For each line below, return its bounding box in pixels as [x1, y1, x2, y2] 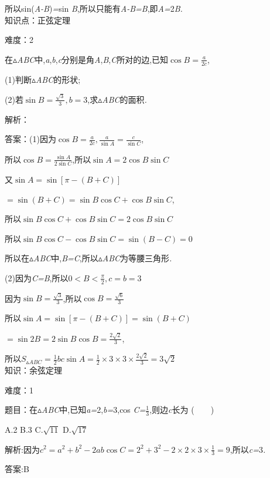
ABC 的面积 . [102, 93, 147, 105]
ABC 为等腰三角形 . [102, 252, 172, 264]
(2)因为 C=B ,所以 [5, 271, 69, 284]
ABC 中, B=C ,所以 [33, 252, 98, 264]
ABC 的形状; [35, 73, 81, 85]
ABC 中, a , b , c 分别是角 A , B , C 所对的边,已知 [17, 53, 169, 65]
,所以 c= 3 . [230, 443, 266, 455]
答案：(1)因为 [5, 133, 56, 145]
